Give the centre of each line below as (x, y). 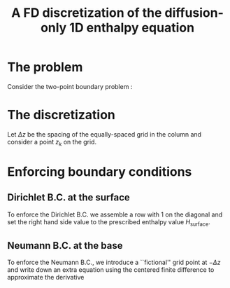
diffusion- (194, 13)
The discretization (61, 115)
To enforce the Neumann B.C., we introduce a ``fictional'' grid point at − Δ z (114, 262)
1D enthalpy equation (132, 28)
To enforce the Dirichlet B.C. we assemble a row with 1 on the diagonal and (115, 214)
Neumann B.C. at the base (65, 246)
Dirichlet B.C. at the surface (69, 198)
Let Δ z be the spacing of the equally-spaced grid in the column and (104, 134)
